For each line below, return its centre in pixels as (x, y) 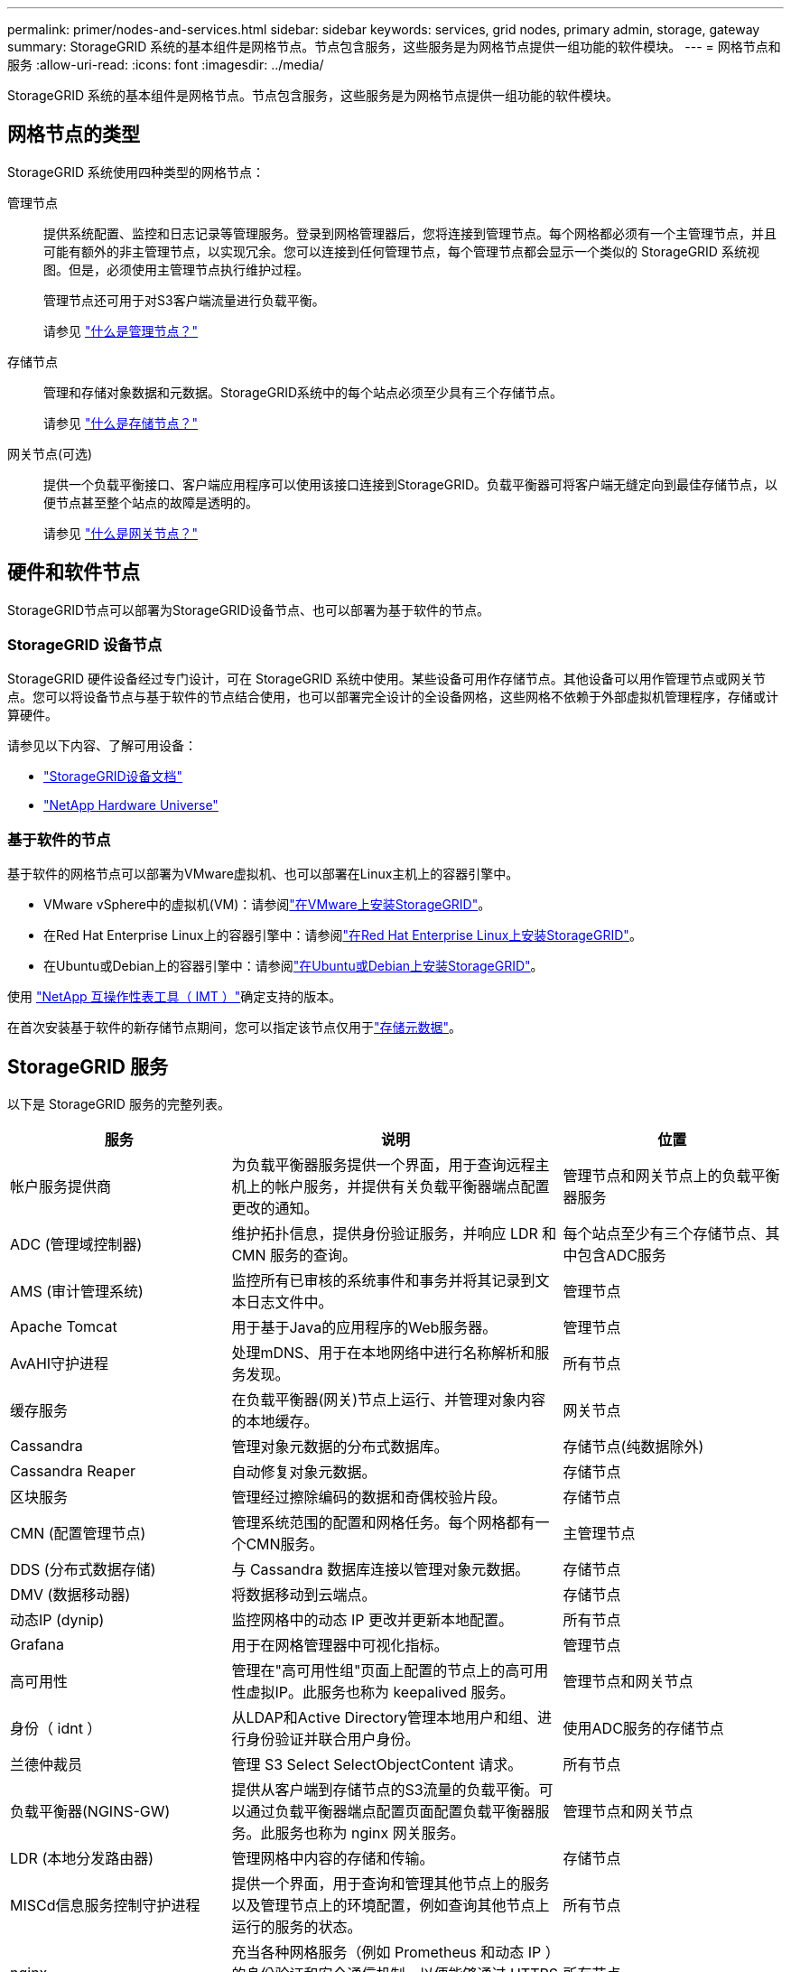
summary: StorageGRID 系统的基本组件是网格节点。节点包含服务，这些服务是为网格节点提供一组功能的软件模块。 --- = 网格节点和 (394, 47)
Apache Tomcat (64, 1327)
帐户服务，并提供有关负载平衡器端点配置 (412, 1187)
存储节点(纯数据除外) (633, 1447)
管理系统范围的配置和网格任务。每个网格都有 (383, 1523)
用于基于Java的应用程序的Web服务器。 (364, 1328)
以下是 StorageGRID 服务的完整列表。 (119, 1104)
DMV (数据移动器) (70, 1595)
